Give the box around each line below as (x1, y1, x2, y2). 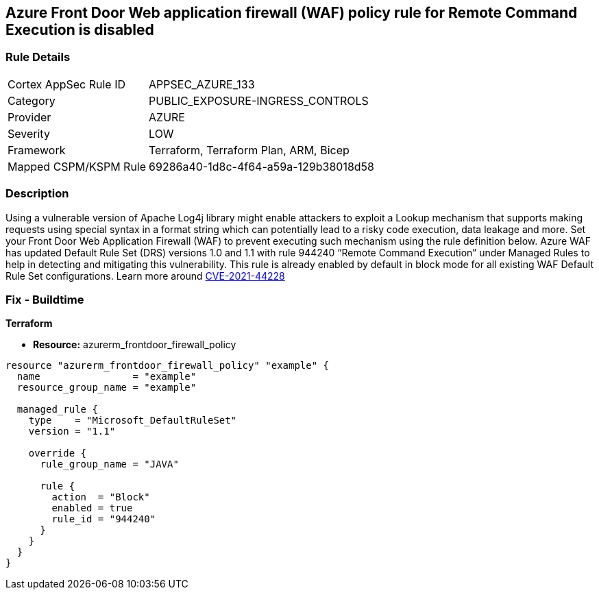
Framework (8, 143, 66, 157)
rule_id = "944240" (51, 513, 156, 525)
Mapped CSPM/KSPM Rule (8, 159, 147, 173)
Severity (8, 126, 50, 141)
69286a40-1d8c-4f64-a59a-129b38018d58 (149, 159, 374, 173)
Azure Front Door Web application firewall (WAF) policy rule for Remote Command (5, 4, 578, 21)
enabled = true (51, 502, 133, 514)
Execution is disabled (5, 21, 154, 38)
